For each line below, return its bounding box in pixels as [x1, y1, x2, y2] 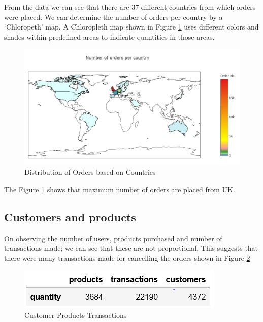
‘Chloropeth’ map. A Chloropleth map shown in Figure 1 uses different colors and [4, 21, 259, 32]
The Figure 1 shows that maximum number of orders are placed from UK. [4, 184, 235, 194]
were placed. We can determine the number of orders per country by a [4, 11, 223, 22]
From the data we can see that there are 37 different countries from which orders [4, 2, 256, 12]
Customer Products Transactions [24, 309, 127, 320]
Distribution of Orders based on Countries [24, 167, 156, 178]
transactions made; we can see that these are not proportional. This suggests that [4, 243, 258, 253]
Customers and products [4, 209, 136, 224]
